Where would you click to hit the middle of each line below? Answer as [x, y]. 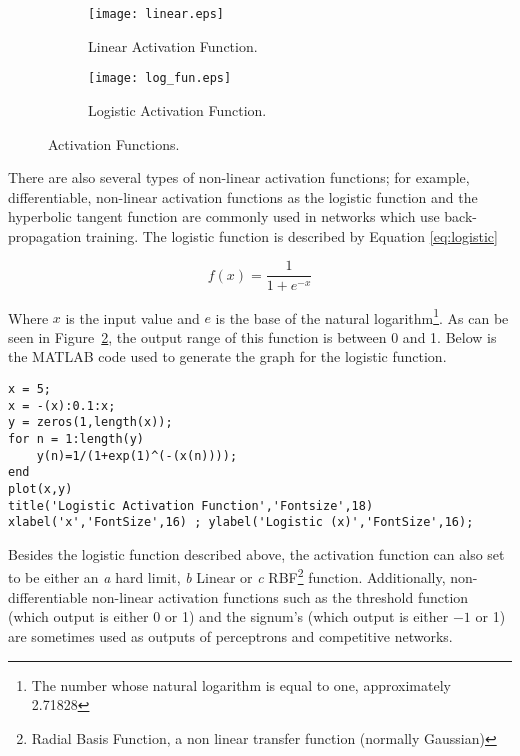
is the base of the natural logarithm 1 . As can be [362, 316]
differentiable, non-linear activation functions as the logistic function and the [243, 196]
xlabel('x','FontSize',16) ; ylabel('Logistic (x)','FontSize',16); [241, 522]
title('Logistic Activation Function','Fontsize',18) [191, 505]
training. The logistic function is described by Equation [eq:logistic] [291, 235]
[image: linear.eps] [156, 14]
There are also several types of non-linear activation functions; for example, [239, 177]
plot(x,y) [40, 488]
